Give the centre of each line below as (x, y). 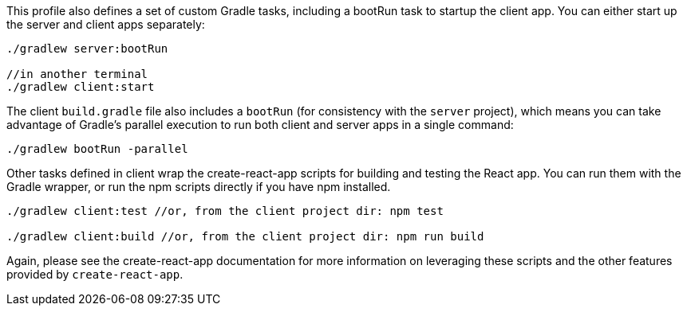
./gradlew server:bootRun (87, 49)
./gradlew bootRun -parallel (97, 149)
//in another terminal (77, 74)
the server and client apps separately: (106, 24)
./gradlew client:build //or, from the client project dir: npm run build (245, 236)
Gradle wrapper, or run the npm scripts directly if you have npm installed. (199, 187)
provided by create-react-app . (95, 274)
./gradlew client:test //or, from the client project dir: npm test (225, 211)
